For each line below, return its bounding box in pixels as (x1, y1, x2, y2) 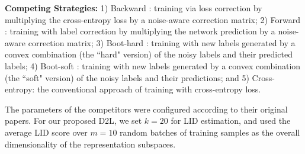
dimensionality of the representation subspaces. (5, 137, 176, 150)
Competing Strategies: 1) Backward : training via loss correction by (5, 2, 262, 14)
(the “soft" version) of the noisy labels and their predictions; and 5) (5, 71, 249, 84)
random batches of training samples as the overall (120, 126, 300, 138)
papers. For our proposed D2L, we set (5, 114, 142, 127)
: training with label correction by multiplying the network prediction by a (5, 25, 275, 37)
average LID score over (5, 126, 88, 138)
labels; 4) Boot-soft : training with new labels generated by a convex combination (5, 59, 301, 72)
